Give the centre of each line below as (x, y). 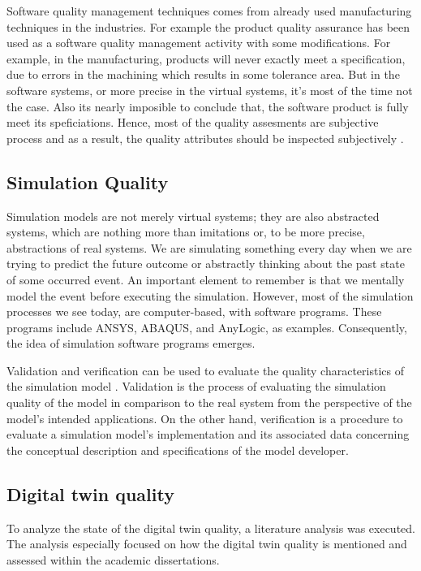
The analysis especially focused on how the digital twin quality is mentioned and (207, 544)
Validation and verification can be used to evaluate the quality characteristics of (205, 370)
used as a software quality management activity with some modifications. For (199, 43)
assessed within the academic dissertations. (113, 559)
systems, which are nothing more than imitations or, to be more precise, (186, 232)
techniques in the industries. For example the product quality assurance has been (208, 26)
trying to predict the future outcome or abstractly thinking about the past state (206, 264)
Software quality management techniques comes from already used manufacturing (209, 11)
